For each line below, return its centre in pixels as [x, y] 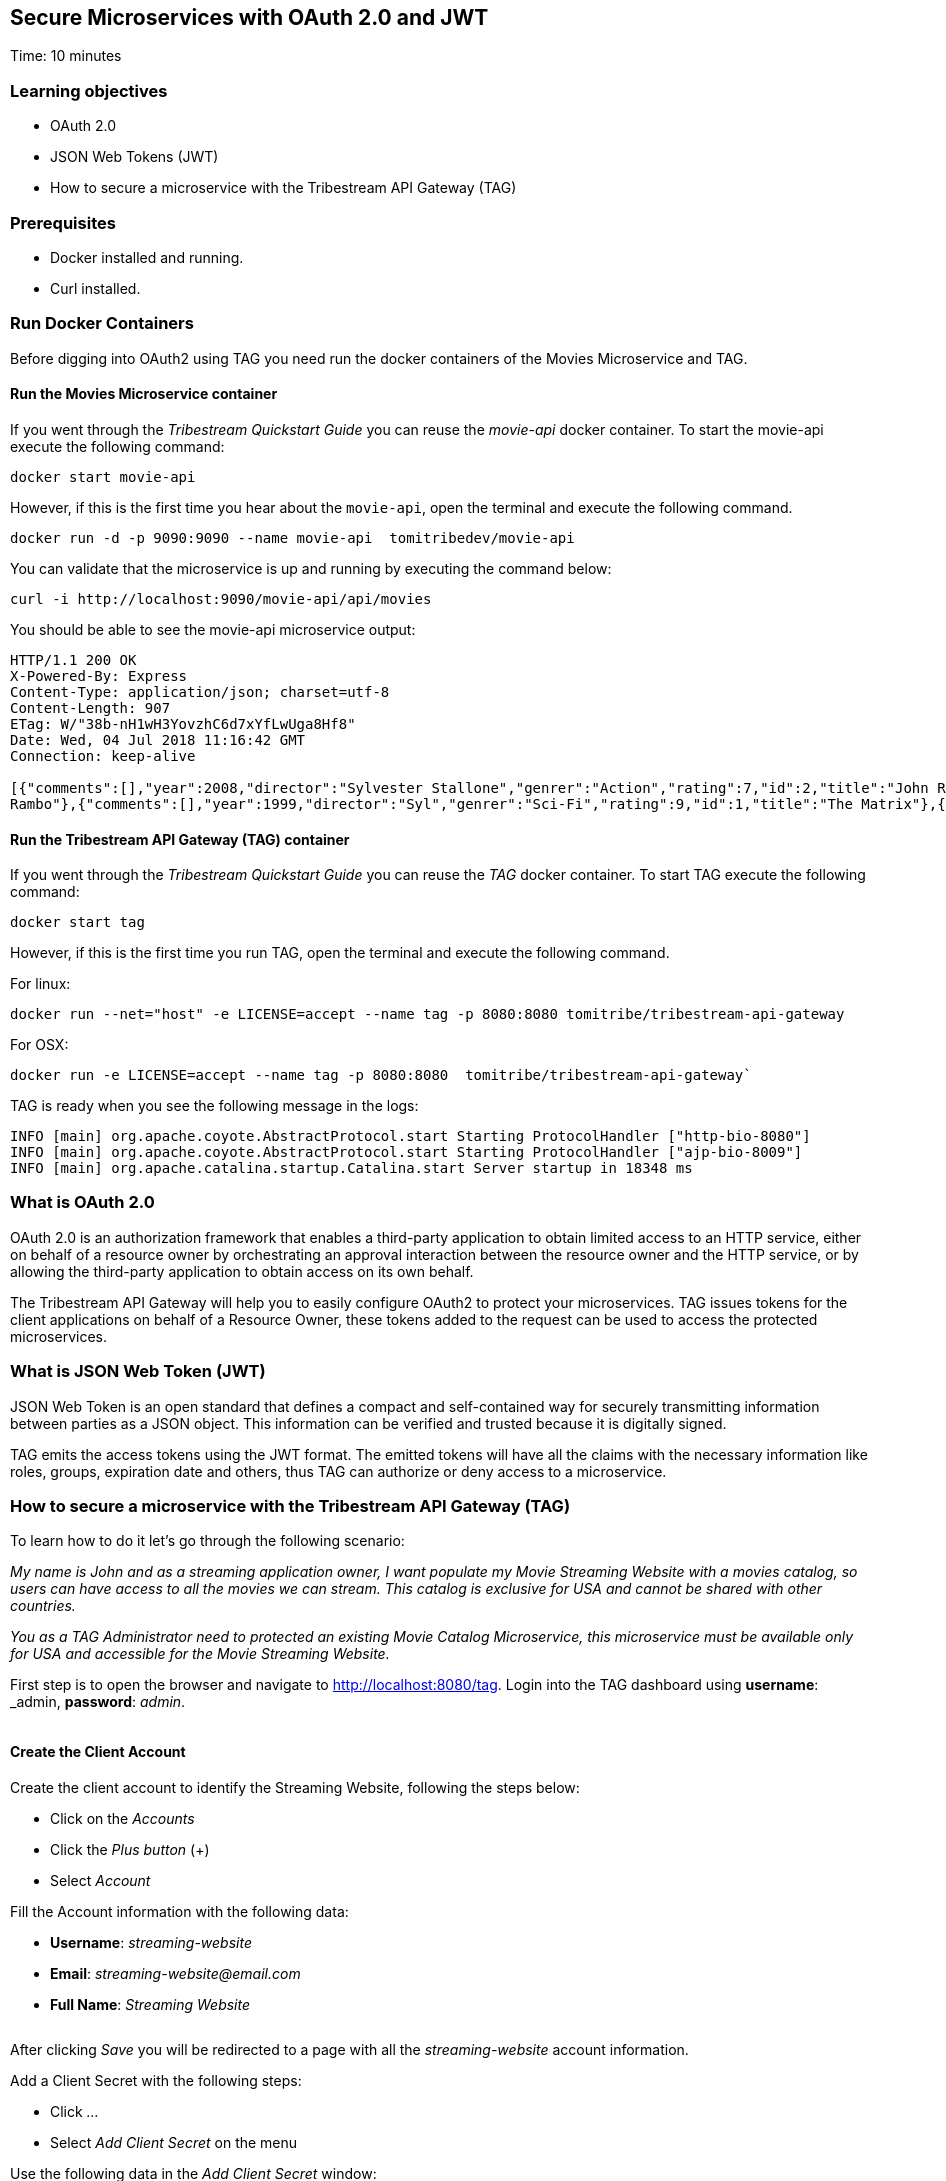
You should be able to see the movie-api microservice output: [213, 629]
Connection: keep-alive [103, 755]
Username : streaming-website [151, 1942]
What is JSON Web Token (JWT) [138, 1371]
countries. [43, 1606]
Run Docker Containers [102, 323]
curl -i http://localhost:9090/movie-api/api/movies [221, 598]
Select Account [100, 1880]
